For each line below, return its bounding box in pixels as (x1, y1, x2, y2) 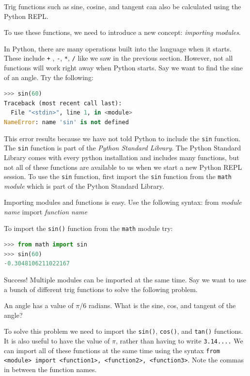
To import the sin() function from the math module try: (4, 223, 173, 233)
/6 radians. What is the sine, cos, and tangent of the (79, 300, 236, 311)
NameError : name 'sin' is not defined (4, 119, 129, 126)
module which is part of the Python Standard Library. (4, 180, 164, 191)
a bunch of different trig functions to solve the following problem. (4, 284, 198, 294)
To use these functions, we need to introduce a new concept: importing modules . (4, 27, 241, 37)
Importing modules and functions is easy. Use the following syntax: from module (4, 197, 242, 207)
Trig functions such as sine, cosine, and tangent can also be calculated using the (4, 1, 241, 11)
